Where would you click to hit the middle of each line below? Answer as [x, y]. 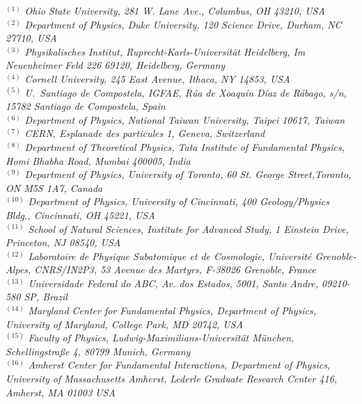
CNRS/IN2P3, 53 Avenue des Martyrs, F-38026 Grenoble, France [175, 269]
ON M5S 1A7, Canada [54, 187]
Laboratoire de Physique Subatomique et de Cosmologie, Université [170, 256]
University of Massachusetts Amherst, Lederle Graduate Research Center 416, [172, 379]
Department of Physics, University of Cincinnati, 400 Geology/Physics [179, 201]
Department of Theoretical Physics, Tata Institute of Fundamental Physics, [185, 146]
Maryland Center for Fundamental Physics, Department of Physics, [172, 310]
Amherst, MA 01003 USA [61, 392]
